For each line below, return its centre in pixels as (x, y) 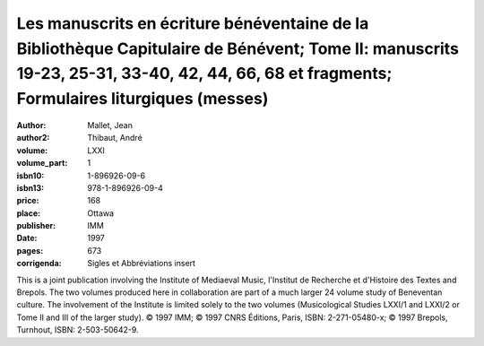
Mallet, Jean (110, 125)
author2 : (33, 138)
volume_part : (42, 163)
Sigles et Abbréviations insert (142, 264)
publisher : (36, 226)
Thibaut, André (115, 138)
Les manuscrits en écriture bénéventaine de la (193, 23)
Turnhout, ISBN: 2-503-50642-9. (78, 330)
